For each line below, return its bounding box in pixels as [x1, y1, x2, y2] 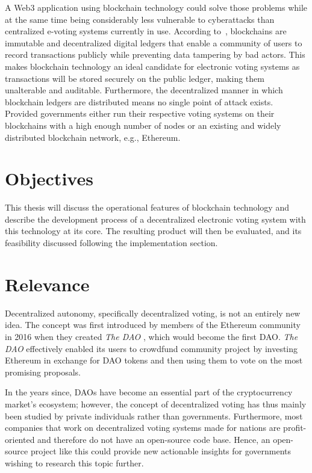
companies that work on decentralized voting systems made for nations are [5, 421, 281, 434]
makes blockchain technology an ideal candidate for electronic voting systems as [5, 60, 300, 72]
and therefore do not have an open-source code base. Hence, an [37, 433, 270, 445]
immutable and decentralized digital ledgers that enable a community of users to [5, 36, 302, 49]
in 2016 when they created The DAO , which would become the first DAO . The [5, 330, 298, 342]
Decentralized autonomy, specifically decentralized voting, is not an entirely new [5, 306, 301, 319]
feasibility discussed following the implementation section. [5, 236, 218, 249]
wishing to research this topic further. [5, 456, 144, 469]
